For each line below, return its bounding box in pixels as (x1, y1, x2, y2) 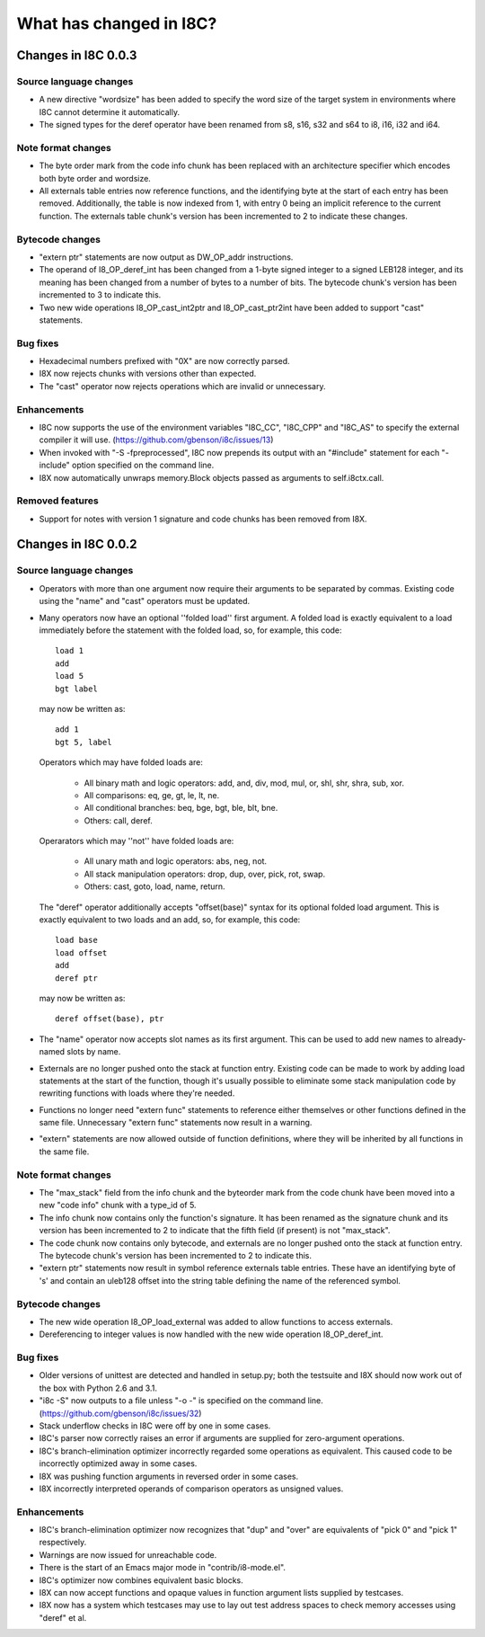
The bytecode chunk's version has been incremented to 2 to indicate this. (39, 1250, 313, 1260)
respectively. (39, 1537, 87, 1548)
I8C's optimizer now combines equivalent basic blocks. (39, 1574, 244, 1586)
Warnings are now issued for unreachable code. (39, 1549, 217, 1560)
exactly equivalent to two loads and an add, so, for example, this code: (39, 914, 301, 925)
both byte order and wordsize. (39, 173, 152, 183)
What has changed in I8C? (16, 13, 217, 33)
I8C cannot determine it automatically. (39, 106, 181, 117)
